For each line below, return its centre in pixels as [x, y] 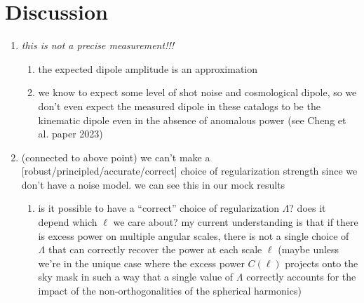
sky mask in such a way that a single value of [136, 277]
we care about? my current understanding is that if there [236, 222]
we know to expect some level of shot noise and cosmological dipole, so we [197, 92]
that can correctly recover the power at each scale [155, 249]
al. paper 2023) [70, 134]
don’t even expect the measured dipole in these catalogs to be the [179, 106]
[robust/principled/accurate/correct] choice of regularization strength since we [189, 171]
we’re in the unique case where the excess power [141, 263]
